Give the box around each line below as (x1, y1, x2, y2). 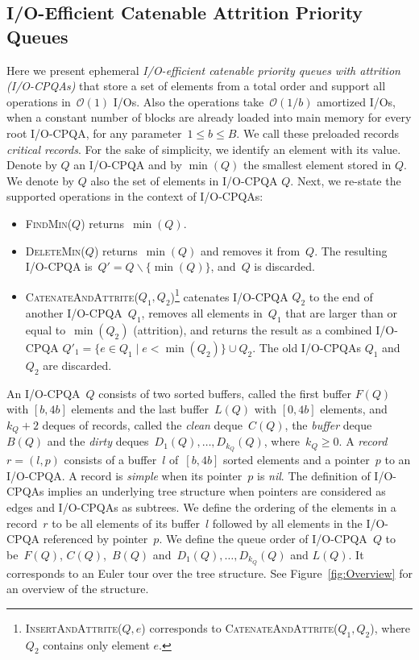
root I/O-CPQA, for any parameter (6, 124, 182, 141)
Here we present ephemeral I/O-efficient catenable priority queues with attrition (6, 61, 400, 78)
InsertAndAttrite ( (25, 619, 122, 636)
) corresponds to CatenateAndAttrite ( (141, 619, 338, 636)
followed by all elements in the (212, 514, 363, 531)
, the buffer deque (284, 416, 372, 433)
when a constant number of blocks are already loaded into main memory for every (6, 109, 412, 126)
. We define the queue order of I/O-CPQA (159, 530, 367, 547)
